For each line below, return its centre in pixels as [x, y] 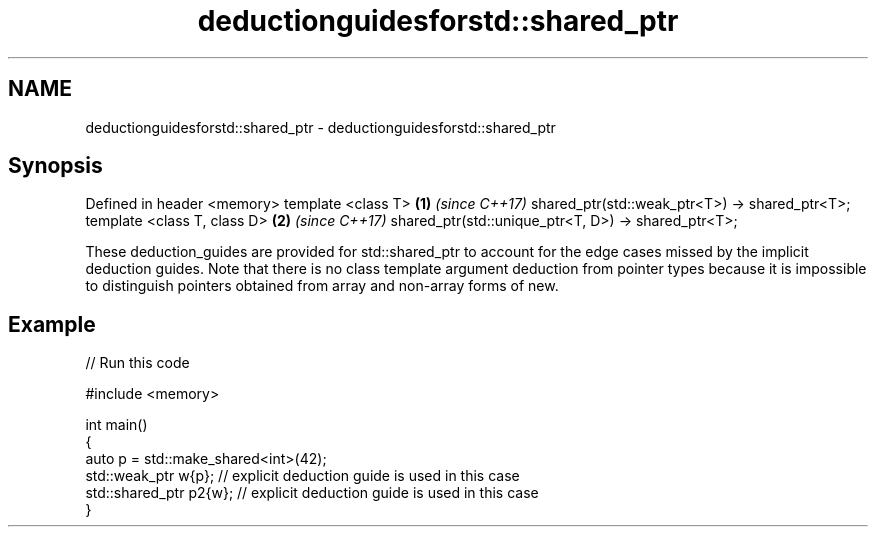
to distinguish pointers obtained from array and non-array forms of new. [322, 286]
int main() [116, 425]
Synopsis [55, 166]
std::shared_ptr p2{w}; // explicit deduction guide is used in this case [312, 493]
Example [52, 324]
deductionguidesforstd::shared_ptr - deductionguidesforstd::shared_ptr [320, 127]
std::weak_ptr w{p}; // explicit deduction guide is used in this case [302, 476]
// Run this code [137, 363]
